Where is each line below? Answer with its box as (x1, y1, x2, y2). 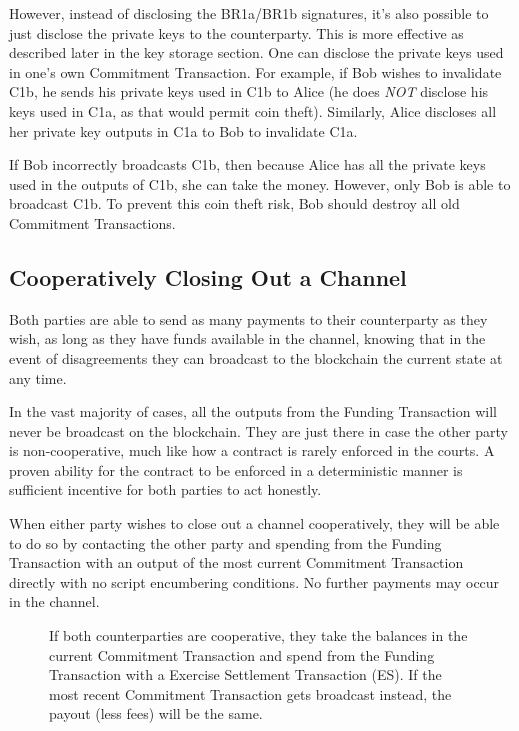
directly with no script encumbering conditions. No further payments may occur (9, 571, 500, 592)
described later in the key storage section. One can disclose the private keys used (9, 42, 504, 63)
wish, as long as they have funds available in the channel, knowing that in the (9, 328, 486, 349)
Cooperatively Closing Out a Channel (9, 261, 407, 292)
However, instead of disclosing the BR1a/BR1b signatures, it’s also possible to (9, 3, 489, 23)
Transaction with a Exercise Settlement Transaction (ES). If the (49, 664, 442, 685)
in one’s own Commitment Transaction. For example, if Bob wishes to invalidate (9, 61, 502, 82)
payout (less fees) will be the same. (49, 703, 263, 724)
